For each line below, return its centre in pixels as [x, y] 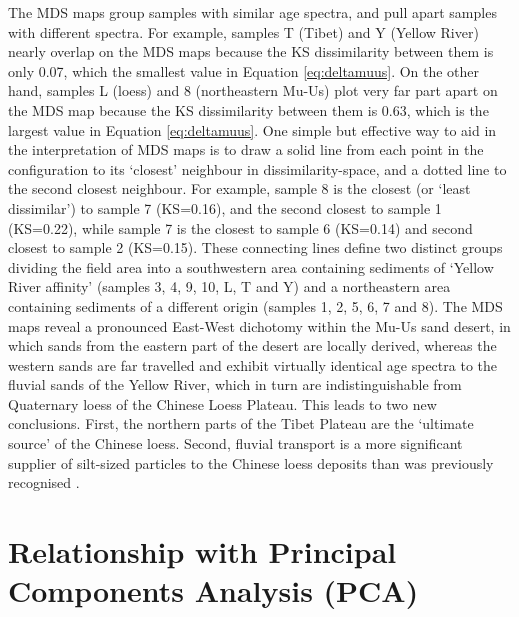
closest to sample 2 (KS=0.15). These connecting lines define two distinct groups [255, 247]
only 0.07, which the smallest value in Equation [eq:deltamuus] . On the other [244, 70]
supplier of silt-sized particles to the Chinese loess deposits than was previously [251, 462]
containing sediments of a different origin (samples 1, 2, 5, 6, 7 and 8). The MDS [255, 305]
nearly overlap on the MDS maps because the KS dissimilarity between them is [251, 51]
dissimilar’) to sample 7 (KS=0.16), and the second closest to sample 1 [225, 207]
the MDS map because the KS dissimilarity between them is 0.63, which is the [248, 109]
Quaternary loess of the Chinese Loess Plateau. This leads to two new [222, 403]
